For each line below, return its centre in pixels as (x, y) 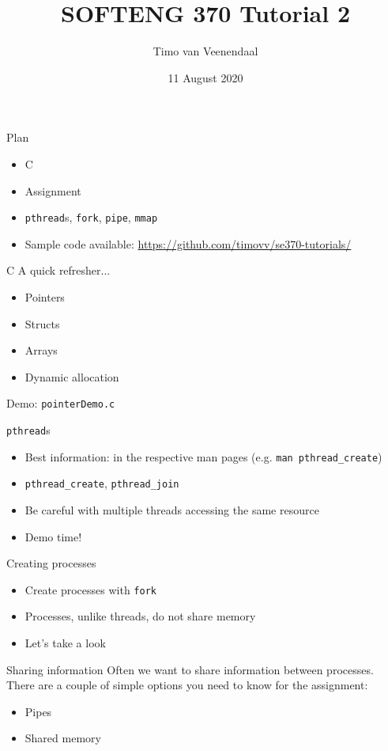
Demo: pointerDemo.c (61, 403)
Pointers (45, 296)
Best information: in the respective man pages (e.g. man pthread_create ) (203, 456)
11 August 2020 (205, 77)
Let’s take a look (65, 642)
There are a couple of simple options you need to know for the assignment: (187, 685)
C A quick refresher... (58, 270)
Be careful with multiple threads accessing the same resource (172, 509)
